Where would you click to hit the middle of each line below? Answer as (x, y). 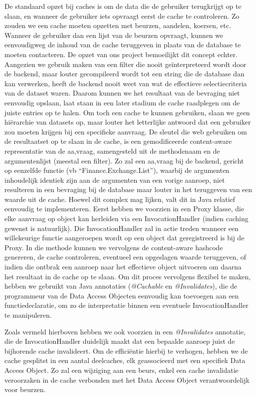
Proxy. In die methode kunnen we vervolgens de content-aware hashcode (114, 247)
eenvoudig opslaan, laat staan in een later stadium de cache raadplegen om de (122, 102)
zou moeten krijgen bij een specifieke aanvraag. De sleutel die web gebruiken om (126, 131)
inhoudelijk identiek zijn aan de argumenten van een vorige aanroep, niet (115, 180)
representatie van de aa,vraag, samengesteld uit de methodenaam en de (112, 150)
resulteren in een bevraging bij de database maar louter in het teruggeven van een (128, 189)
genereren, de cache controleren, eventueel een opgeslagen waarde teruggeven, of (125, 257)
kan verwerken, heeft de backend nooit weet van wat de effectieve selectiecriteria (126, 83)
